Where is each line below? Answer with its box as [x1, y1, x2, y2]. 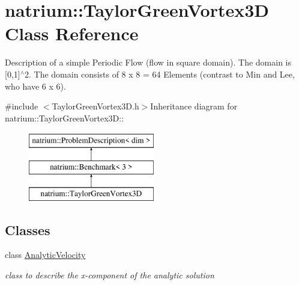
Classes [5, 220, 50, 239]
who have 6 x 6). [5, 79, 66, 92]
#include [5, 100, 38, 112]
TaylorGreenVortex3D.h [52, 100, 139, 112]
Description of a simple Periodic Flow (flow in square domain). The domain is [5, 56, 292, 69]
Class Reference [5, 21, 139, 46]
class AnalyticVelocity [5, 248, 86, 261]
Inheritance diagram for [150, 100, 238, 112]
